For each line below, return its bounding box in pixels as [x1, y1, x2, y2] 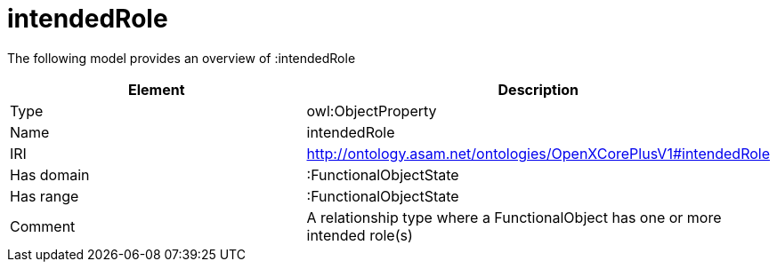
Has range [10, 186, 79, 205]
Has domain [10, 165, 90, 184]
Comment [10, 217, 76, 235]
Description [498, 80, 579, 99]
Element [127, 80, 185, 99]
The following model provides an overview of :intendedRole [7, 50, 356, 66]
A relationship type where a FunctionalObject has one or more [306, 208, 722, 226]
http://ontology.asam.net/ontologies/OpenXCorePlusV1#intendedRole [306, 144, 770, 162]
